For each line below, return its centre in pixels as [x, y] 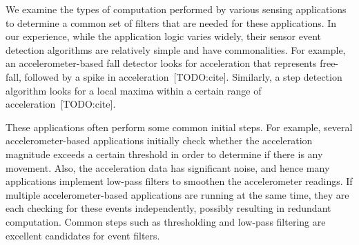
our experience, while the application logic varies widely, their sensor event [163, 36]
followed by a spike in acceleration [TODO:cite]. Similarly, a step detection [183, 76]
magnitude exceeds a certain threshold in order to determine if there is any [164, 154]
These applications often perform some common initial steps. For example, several [179, 127]
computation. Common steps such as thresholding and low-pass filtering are [166, 221]
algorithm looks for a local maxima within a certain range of [134, 90]
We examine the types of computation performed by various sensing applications [176, 9]
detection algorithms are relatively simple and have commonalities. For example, [176, 49]
